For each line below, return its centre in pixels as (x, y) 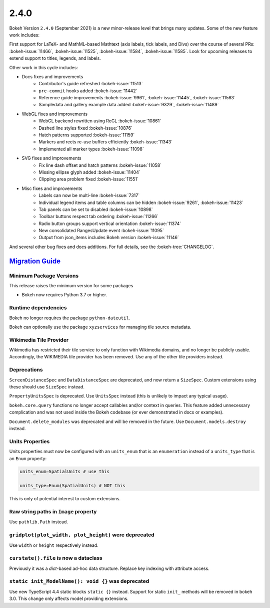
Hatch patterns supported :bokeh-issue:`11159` (87, 135)
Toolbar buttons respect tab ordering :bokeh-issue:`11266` (98, 217)
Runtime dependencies (38, 308)
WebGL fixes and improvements (54, 114)
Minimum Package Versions (44, 276)
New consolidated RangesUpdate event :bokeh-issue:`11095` (101, 231)
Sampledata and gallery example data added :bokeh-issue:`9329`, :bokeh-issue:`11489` (129, 105)
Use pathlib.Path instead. (39, 522)
